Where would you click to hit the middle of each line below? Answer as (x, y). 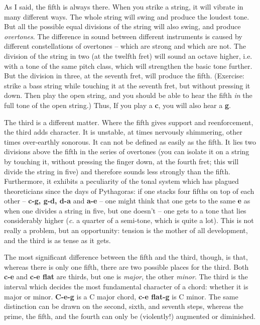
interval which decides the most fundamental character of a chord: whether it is (126, 287)
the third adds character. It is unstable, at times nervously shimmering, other (123, 132)
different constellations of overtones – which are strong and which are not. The (125, 46)
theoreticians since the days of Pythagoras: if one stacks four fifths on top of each (129, 191)
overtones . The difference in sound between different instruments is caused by (123, 36)
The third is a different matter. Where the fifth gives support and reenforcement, (129, 122)
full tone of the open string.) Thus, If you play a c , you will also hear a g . (117, 105)
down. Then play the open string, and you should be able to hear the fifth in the (128, 95)
